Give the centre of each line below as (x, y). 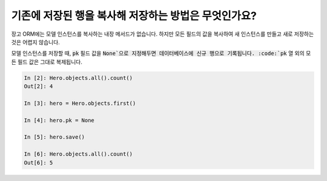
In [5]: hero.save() (54, 137)
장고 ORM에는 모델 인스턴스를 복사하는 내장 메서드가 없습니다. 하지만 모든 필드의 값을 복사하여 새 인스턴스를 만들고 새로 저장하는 (163, 34)
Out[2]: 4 (38, 87)
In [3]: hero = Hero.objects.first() (80, 103)
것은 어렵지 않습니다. (35, 42)
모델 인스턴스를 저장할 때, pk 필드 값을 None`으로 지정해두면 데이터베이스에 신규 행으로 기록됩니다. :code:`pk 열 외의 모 (161, 53)
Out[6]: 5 (38, 163)
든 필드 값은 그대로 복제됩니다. (47, 62)
